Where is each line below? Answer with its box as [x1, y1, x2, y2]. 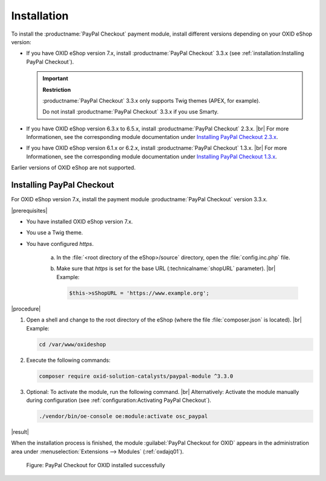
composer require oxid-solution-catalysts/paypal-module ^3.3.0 [39, 372, 234, 379]
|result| [11, 428, 30, 435]
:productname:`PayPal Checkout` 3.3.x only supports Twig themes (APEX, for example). [42, 97, 261, 104]
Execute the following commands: [26, 357, 111, 364]
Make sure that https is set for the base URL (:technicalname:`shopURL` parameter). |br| [56, 265, 276, 272]
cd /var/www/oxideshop [39, 341, 106, 347]
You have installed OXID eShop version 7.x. [26, 218, 133, 225]
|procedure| [11, 305, 41, 312]
